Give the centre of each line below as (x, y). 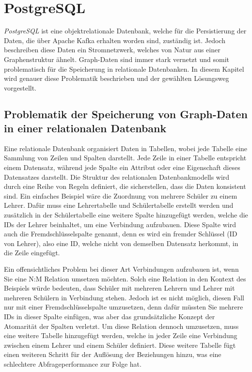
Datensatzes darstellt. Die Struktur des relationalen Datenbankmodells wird (117, 177)
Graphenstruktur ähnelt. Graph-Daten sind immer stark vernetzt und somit (117, 59)
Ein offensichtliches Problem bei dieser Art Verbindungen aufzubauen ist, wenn (121, 269)
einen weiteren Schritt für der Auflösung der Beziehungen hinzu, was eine (113, 354)
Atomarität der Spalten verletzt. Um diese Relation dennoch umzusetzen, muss (121, 326)
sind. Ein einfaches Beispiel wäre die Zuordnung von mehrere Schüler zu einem (121, 195)
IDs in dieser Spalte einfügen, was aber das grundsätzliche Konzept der (110, 316)
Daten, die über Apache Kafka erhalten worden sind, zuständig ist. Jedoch (115, 40)
